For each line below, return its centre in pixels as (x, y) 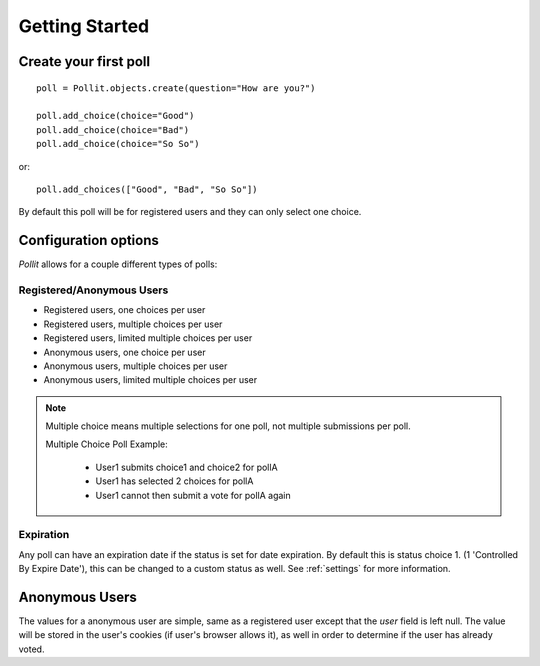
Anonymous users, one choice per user (124, 352)
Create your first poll (84, 61)
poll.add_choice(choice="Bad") (113, 129)
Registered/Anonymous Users (93, 290)
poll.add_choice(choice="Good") (115, 116)
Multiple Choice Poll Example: (107, 444)
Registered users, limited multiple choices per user (148, 338)
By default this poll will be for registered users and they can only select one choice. (190, 212)
